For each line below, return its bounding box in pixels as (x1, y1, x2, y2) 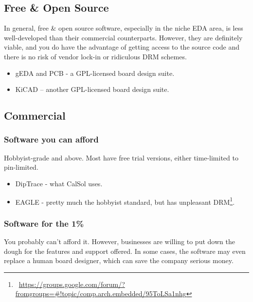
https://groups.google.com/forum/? (18, 279, 125, 289)
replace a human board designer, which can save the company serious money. (4, 255, 234, 266)
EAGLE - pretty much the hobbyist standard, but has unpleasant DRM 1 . (15, 195, 235, 207)
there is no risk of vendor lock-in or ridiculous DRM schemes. (4, 51, 187, 61)
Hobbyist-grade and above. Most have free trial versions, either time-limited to (4, 152, 238, 162)
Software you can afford (4, 133, 99, 145)
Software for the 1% (4, 217, 84, 229)
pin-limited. (4, 162, 38, 172)
